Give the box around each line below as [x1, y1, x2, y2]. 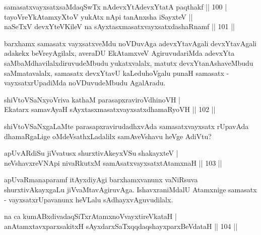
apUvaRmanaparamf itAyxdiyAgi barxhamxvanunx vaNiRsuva [4, 174, 198, 185]
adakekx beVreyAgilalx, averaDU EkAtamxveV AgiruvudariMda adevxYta [4, 48, 235, 58]
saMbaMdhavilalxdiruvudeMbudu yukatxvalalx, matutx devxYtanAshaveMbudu [4, 57, 253, 68]
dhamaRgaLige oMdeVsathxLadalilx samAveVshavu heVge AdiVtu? [4, 131, 212, 141]
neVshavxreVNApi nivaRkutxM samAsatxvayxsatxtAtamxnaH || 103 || [4, 157, 222, 168]
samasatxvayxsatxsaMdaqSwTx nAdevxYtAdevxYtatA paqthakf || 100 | [4, 2, 227, 12]
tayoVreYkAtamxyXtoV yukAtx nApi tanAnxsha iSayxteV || [4, 11, 193, 22]
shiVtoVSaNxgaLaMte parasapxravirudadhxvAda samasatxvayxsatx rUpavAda [4, 121, 249, 131]
